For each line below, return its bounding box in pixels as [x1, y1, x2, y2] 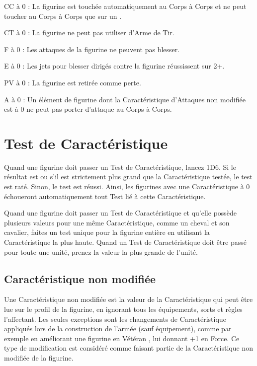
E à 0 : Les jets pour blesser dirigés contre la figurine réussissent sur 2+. [4, 61, 225, 71]
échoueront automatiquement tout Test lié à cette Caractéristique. [4, 191, 206, 201]
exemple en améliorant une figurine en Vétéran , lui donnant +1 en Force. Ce [4, 333, 240, 343]
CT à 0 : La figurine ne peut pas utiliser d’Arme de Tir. [4, 27, 174, 38]
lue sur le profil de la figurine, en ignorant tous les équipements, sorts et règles [4, 304, 243, 314]
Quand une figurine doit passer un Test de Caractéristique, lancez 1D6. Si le [4, 161, 236, 172]
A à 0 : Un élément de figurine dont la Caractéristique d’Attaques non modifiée [4, 94, 246, 104]
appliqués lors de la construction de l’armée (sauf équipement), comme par [4, 323, 232, 334]
